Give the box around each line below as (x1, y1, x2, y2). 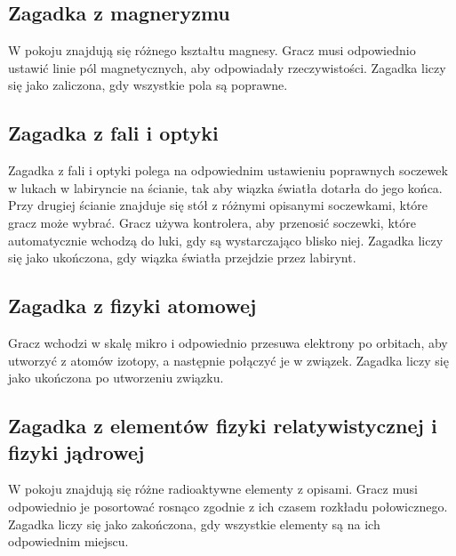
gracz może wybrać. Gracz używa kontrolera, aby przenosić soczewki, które (8, 213, 416, 231)
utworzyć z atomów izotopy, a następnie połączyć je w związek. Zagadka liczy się (8, 351, 449, 369)
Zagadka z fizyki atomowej (8, 292, 257, 319)
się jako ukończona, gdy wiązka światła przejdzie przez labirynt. (8, 248, 356, 267)
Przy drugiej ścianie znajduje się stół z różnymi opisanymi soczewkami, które (8, 196, 428, 214)
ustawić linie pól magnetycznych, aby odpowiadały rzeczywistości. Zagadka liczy (8, 58, 446, 77)
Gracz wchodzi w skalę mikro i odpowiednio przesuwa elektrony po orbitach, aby (8, 333, 448, 351)
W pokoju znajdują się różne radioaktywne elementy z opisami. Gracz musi (8, 479, 418, 498)
